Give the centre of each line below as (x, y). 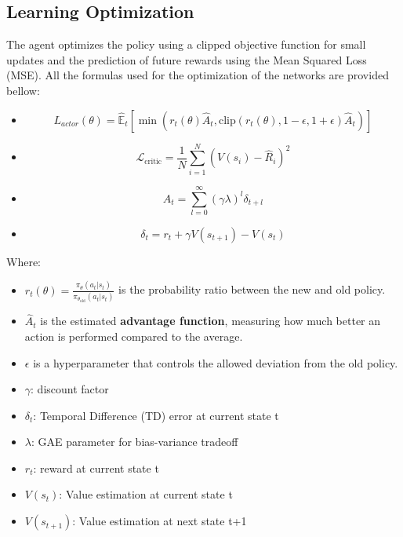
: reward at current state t (96, 468)
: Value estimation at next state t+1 (160, 521)
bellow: (23, 90)
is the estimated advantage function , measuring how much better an (211, 321)
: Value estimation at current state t (146, 494)
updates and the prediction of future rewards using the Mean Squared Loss (187, 59)
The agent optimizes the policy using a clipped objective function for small (186, 44)
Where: (24, 261)
